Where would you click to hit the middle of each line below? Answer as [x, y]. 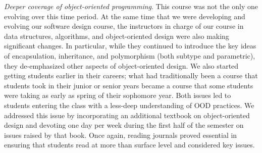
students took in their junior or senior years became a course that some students [129, 85]
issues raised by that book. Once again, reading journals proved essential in [121, 135]
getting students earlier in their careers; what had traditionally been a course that [131, 75]
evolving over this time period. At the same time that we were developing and [125, 16]
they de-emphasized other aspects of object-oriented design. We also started [121, 65]
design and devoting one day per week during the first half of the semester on [124, 125]
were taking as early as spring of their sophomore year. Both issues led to [118, 95]
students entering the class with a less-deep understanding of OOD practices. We [129, 105]
